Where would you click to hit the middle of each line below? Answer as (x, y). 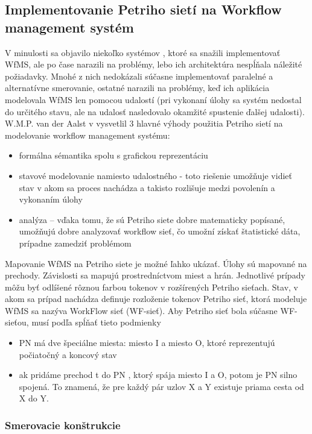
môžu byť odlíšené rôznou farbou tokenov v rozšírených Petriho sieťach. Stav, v (151, 287)
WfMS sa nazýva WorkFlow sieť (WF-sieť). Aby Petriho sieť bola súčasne (141, 310)
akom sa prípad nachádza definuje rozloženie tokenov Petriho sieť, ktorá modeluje (156, 299)
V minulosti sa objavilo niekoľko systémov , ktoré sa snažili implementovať (143, 52)
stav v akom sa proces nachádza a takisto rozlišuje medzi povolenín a (147, 187)
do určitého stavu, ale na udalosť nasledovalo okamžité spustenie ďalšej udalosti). (155, 111)
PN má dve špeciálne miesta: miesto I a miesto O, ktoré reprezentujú (147, 343)
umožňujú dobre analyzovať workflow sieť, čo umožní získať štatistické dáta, (160, 231)
